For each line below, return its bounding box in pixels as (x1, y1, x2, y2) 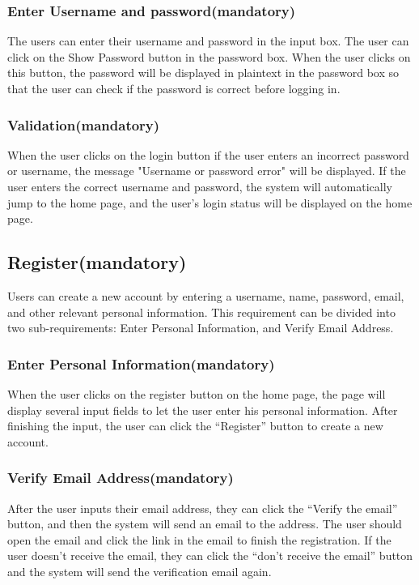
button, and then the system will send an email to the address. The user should (7, 515, 402, 532)
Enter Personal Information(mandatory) (7, 353, 275, 374)
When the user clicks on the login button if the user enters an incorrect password (7, 146, 409, 163)
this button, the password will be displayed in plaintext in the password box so (7, 64, 400, 81)
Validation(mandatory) (7, 114, 160, 135)
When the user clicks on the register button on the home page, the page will (7, 385, 386, 402)
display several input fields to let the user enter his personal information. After (7, 401, 398, 418)
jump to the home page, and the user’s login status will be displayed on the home (7, 194, 413, 211)
